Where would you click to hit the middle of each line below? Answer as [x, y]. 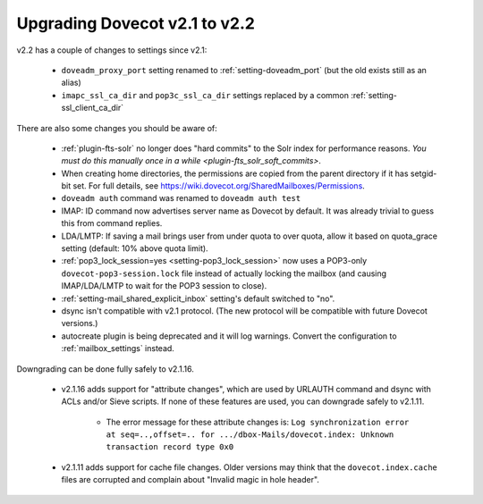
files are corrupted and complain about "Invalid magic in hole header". [190, 480]
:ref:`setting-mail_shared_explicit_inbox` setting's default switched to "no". [198, 298]
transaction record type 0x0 [170, 447]
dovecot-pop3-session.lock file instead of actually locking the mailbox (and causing [224, 273]
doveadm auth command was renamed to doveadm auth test [181, 198]
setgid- [424, 173]
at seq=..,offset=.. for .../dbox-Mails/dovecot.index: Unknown [250, 435]
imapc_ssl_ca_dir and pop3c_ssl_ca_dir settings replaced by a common [205, 95]
